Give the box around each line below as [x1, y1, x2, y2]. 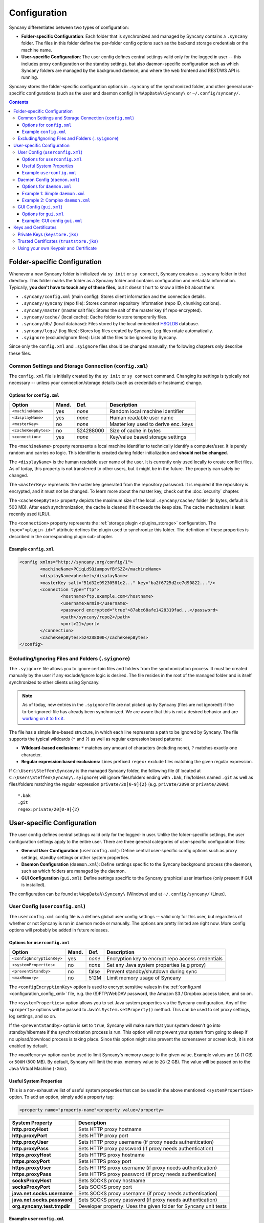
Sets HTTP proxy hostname [78, 1126, 142, 1132]
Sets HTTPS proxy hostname [78, 1151, 145, 1158]
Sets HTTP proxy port [78, 1132, 129, 1139]
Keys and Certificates [13, 225, 57, 230]
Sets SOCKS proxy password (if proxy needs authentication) [78, 1196, 218, 1203]
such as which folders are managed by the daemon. [21, 868, 126, 874]
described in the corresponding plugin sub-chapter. [9, 534, 113, 540]
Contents [9, 99, 29, 105]
